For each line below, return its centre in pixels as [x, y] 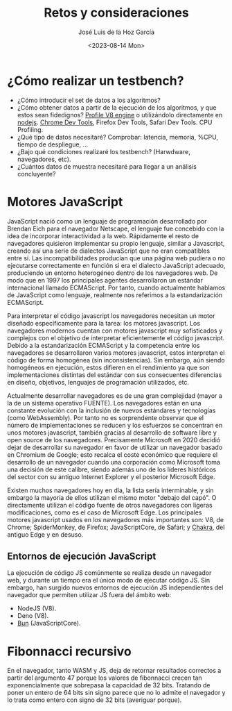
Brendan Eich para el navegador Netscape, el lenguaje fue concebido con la [116, 228]
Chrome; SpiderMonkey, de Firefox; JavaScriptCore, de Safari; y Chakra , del [116, 527]
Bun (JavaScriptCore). [49, 624]
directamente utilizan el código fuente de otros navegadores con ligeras [110, 505]
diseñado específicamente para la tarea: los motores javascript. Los [104, 323]
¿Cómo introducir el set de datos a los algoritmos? [89, 100]
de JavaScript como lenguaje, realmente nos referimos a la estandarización [115, 295]
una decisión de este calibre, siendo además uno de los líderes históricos [112, 469]
